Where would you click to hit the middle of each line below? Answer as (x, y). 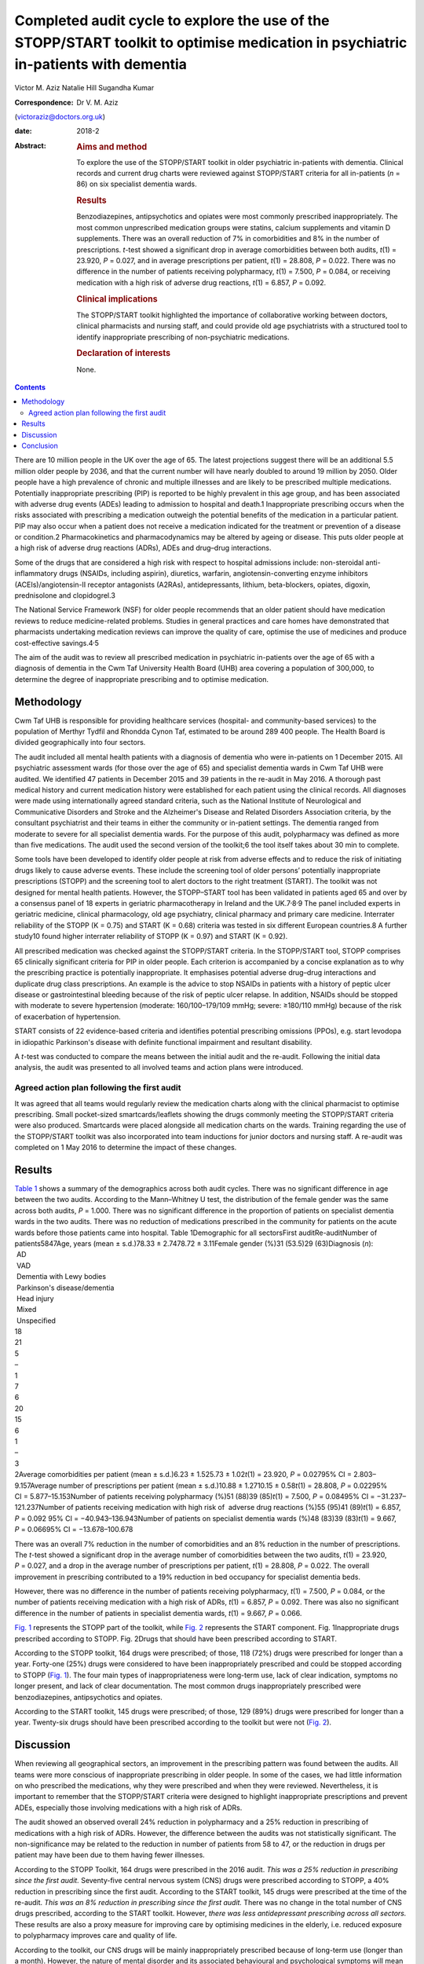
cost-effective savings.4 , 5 (57, 642)
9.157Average (36, 1486)
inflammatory (36, 573)
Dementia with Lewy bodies (61, 1277)
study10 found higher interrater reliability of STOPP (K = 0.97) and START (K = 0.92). (151, 936)
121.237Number (40, 1508)
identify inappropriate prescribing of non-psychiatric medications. (183, 337)
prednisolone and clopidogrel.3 (65, 595)
